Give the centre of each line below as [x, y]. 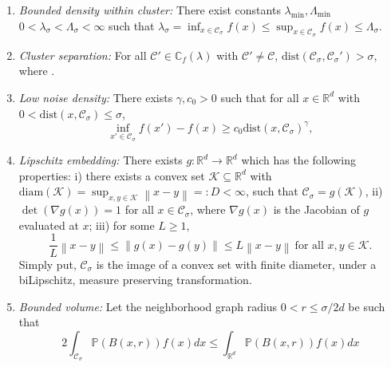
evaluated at [49, 225]
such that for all [260, 97]
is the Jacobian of [316, 209]
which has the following [298, 160]
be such [367, 306]
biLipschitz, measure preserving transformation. [135, 280]
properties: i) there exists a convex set [112, 175]
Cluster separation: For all [83, 55]
